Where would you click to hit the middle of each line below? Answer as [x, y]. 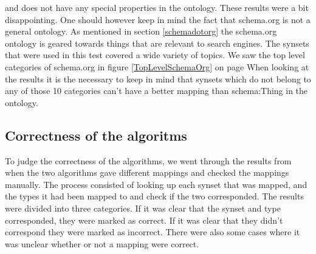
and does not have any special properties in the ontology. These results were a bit [157, 7]
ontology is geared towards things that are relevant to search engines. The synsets [157, 43]
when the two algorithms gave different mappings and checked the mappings [147, 172]
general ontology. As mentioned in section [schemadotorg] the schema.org [141, 31]
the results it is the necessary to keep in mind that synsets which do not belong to [158, 79]
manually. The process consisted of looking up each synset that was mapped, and [156, 184]
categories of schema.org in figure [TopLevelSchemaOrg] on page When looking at [157, 66]
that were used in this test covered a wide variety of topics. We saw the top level [155, 55]
